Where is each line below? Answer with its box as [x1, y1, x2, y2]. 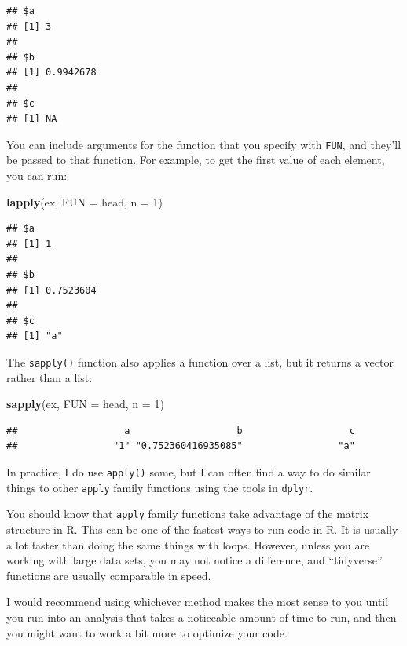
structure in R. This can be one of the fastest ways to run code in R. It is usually [6, 520, 398, 537]
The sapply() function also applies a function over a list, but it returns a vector [6, 353, 394, 370]
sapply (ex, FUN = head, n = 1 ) [6, 396, 164, 412]
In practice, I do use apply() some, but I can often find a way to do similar [6, 463, 371, 480]
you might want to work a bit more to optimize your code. [6, 624, 288, 641]
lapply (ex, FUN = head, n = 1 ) [6, 193, 163, 210]
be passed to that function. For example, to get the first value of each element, [6, 151, 385, 168]
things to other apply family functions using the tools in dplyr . [6, 479, 313, 495]
